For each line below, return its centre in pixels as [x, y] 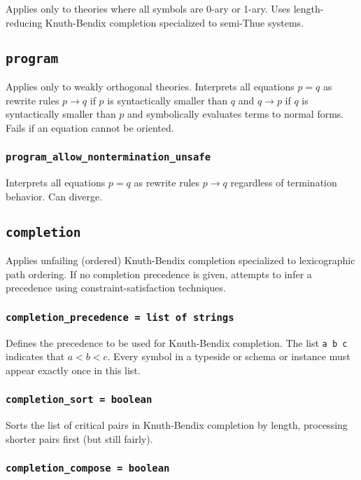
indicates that [35, 356]
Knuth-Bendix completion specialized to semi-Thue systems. [175, 22]
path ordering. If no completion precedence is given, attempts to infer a [159, 274]
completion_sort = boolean [79, 400]
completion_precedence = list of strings [120, 317]
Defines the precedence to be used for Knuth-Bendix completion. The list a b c [177, 342]
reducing [24, 22]
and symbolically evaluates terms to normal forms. [236, 114]
